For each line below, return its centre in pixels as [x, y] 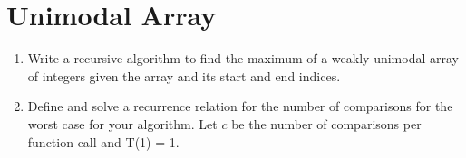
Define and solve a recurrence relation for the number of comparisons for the [240, 106]
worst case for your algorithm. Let [122, 123]
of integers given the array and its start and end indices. [184, 75]
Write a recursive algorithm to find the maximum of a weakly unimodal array [243, 58]
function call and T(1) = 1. [103, 141]
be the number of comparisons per [326, 123]
